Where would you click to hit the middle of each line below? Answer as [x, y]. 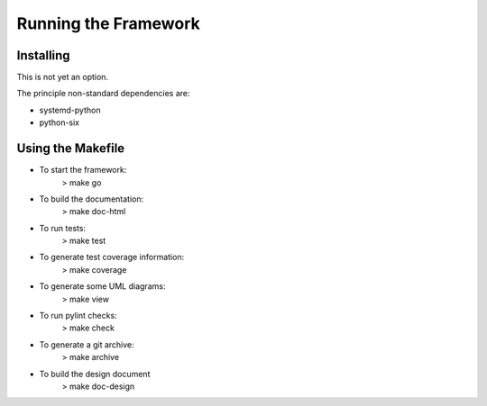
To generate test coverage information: [112, 257]
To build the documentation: [92, 199]
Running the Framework [108, 23]
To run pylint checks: [78, 316]
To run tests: [62, 228]
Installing [44, 55]
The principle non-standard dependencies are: [103, 94]
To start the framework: [83, 170]
